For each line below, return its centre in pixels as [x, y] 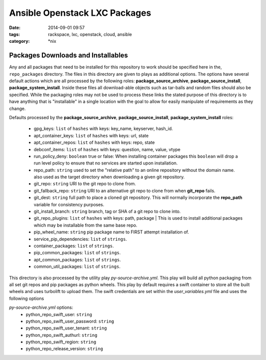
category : [19, 41]
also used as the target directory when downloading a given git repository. [109, 177]
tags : [15, 34]
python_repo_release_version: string [65, 349]
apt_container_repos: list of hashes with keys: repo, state [94, 142]
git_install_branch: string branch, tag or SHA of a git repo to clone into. [107, 211]
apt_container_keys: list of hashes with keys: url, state [91, 135]
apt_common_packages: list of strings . [77, 260]
